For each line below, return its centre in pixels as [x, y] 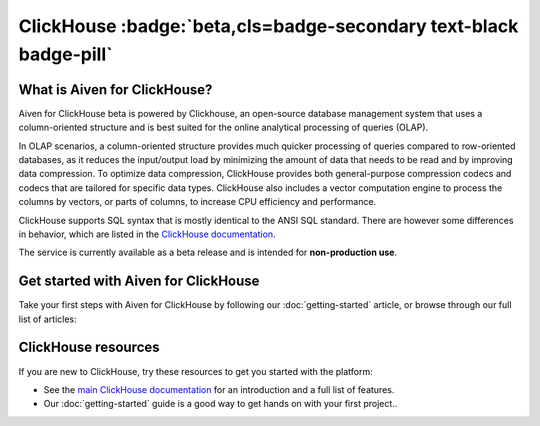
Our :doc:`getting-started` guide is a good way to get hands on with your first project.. [220, 404]
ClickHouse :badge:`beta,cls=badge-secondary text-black [268, 26]
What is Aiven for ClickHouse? [115, 89]
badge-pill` [65, 54]
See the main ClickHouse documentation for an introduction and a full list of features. [219, 389]
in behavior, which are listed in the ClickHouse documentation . [147, 234]
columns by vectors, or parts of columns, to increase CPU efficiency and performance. [197, 202]
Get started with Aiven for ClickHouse [139, 281]
